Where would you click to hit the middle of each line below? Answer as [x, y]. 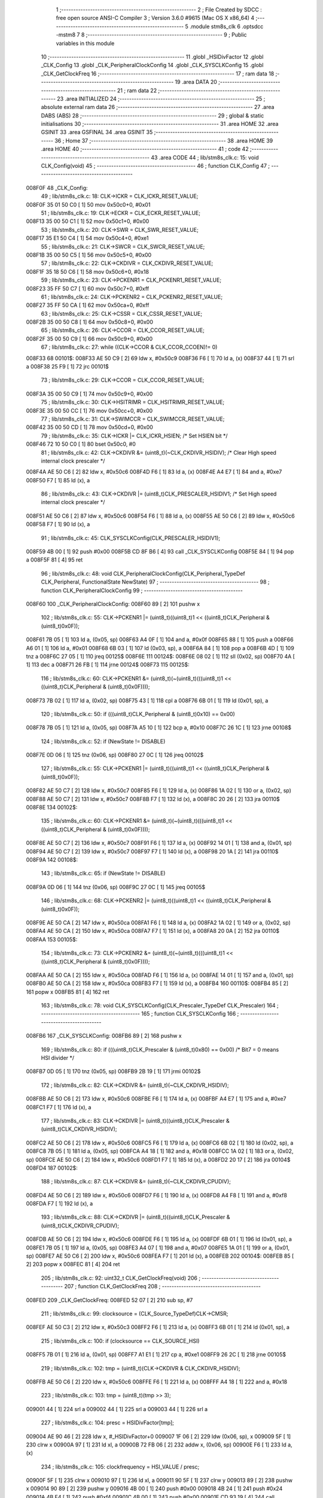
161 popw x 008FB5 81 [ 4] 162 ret [68, 992]
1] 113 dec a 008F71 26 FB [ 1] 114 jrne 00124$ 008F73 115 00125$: [108, 665]
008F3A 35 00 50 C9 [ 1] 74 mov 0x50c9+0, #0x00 [89, 394]
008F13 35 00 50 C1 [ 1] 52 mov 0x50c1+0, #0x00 [88, 221]
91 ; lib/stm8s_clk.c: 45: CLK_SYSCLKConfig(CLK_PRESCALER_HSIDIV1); [131, 538]
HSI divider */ [58, 1058]
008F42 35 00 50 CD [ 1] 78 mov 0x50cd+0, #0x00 [90, 427]
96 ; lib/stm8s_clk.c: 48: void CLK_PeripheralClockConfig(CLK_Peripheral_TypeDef [143, 573]
